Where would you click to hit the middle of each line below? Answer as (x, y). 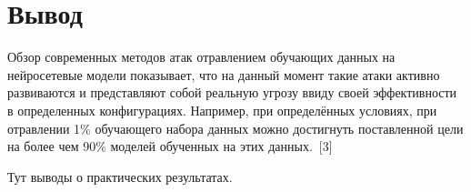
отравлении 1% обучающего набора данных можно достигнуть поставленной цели (235, 128)
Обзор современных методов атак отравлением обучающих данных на (201, 57)
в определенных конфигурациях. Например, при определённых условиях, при (222, 110)
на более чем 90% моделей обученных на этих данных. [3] (170, 146)
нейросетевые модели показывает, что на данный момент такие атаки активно (224, 74)
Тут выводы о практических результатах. (120, 176)
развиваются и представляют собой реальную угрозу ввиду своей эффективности (232, 92)
